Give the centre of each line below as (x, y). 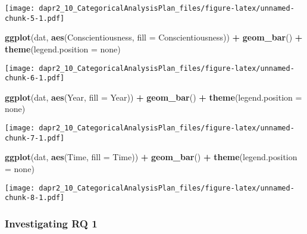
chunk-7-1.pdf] (35, 138)
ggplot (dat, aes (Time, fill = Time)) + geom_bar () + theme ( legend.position (151, 157)
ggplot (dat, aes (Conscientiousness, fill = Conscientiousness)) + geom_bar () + (154, 37)
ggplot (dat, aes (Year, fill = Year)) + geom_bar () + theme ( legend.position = (153, 97)
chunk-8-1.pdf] (35, 198)
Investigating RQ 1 (51, 223)
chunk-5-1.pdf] (35, 18)
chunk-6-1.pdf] (35, 78)
